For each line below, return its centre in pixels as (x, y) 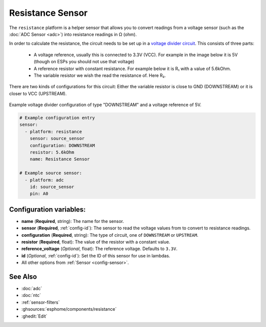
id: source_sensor (52, 187)
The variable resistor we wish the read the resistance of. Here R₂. (100, 75)
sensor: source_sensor (57, 139)
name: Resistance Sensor (60, 159)
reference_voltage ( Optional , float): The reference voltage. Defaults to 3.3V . (99, 249)
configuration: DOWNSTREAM (63, 145)
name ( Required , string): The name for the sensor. (73, 221)
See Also (23, 277)
